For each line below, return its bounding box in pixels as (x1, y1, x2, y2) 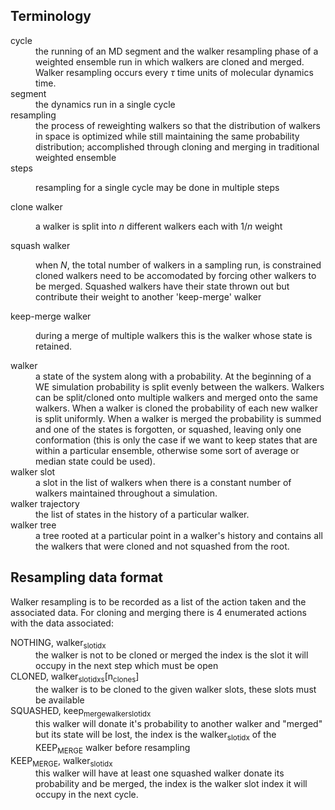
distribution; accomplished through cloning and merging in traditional (35, 140, 320, 153)
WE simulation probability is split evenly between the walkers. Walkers (35, 380, 325, 393)
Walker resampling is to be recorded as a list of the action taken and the (10, 595, 307, 608)
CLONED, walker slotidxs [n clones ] (10, 670, 140, 685)
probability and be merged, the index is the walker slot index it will (35, 778, 308, 790)
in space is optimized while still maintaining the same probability (35, 130, 300, 142)
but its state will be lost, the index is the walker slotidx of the (35, 729, 277, 743)
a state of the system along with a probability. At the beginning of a (35, 370, 312, 382)
